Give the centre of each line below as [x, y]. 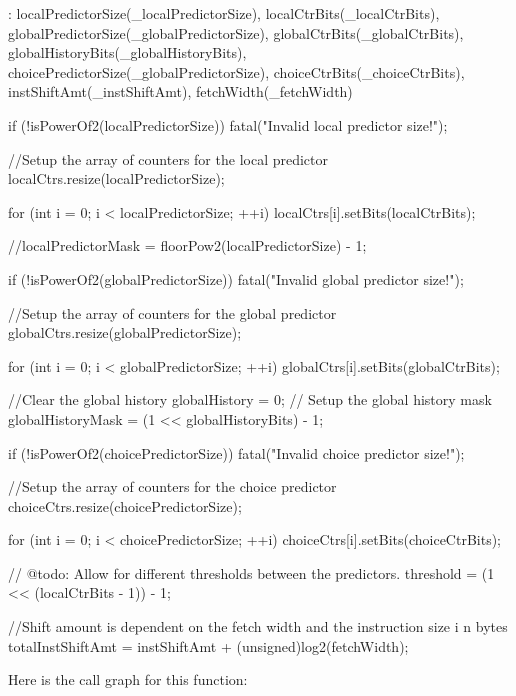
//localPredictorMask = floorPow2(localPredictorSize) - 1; [187, 245]
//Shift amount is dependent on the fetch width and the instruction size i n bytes [258, 626]
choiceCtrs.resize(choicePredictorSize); [125, 505]
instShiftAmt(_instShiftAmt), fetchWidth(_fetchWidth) [180, 91]
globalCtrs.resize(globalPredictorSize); [125, 332]
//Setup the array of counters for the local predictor [168, 158]
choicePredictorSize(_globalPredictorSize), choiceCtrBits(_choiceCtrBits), [236, 71]
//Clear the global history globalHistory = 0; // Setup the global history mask [250, 399]
